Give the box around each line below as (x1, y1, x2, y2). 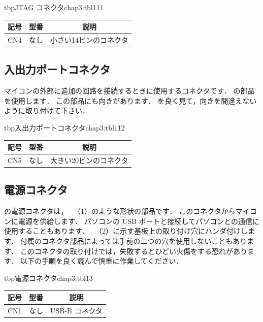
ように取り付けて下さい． (4, 105, 89, 116)
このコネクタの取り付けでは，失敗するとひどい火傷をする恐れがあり (20, 245, 248, 256)
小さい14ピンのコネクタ (50, 34, 128, 45)
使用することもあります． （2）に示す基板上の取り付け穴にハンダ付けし (4, 226, 248, 236)
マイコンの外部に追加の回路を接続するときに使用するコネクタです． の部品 (4, 85, 255, 96)
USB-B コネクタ (50, 305, 103, 315)
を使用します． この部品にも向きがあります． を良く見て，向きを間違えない (4, 95, 257, 106)
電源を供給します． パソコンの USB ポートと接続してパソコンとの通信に (18, 215, 260, 226)
